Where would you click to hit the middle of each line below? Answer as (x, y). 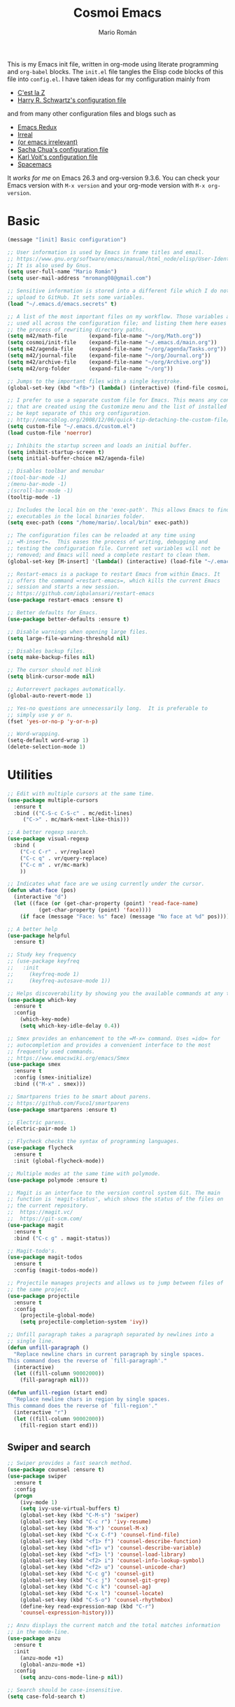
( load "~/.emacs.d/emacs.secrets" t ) (62, 304)
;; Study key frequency (42, 955)
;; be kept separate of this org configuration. (79, 413)
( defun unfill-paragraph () (48, 1347)
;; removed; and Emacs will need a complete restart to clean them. (109, 555)
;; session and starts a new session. (64, 587)
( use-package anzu (34, 1638)
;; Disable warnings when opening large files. (78, 632)
